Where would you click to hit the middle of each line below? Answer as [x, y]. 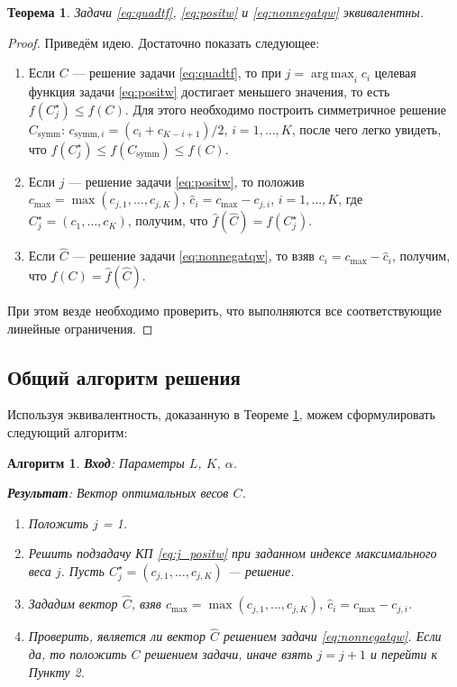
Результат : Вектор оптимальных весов [118, 493]
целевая [395, 73]
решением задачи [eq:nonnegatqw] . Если [332, 636]
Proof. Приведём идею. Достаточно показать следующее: [164, 42]
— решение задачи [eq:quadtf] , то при [177, 73]
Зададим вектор [73, 604]
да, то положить [78, 653]
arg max [332, 74]
